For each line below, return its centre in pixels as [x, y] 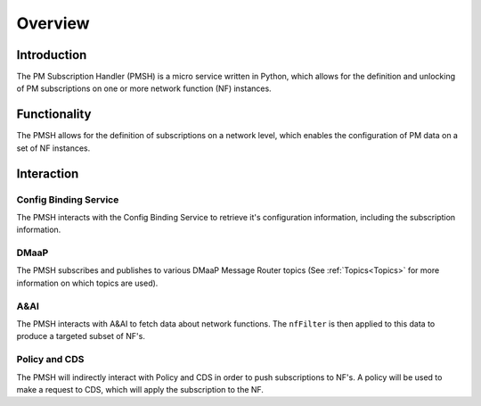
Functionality [54, 115]
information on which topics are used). [87, 283]
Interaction [48, 174]
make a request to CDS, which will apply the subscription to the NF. [140, 389]
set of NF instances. [53, 148]
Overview [53, 23]
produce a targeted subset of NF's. [81, 336]
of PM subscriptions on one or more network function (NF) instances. [144, 88]
